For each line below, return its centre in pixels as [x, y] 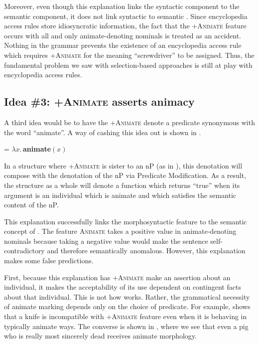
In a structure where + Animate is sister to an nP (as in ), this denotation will [123, 165]
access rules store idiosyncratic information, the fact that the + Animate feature [125, 26]
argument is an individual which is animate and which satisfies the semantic [120, 195]
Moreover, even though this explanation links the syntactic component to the [122, 6]
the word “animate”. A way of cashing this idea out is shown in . [103, 132]
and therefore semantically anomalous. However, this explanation [146, 251]
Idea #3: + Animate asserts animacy [99, 101]
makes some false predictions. [49, 260]
